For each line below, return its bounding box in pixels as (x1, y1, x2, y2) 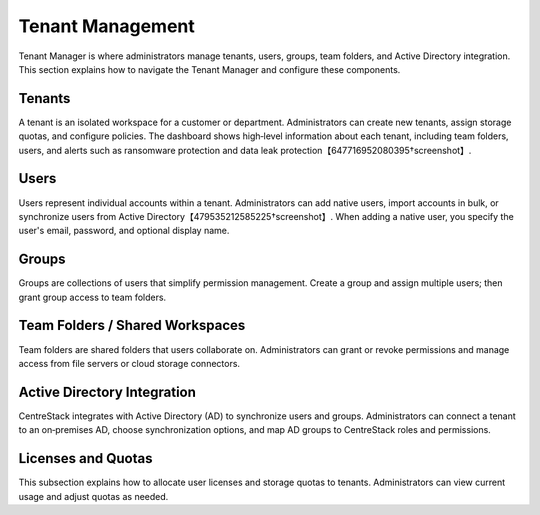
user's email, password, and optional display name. (18, 225, 230, 237)
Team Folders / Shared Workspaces (18, 317, 246, 334)
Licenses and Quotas (18, 450, 153, 467)
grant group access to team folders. (18, 291, 167, 303)
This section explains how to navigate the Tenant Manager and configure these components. (18, 63, 401, 75)
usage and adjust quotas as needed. (18, 490, 169, 502)
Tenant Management (18, 15, 195, 37)
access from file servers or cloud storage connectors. (18, 357, 240, 369)
